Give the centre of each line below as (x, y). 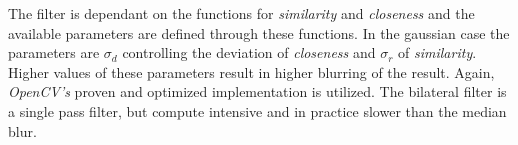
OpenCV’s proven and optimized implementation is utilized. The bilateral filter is (257, 91)
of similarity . (437, 52)
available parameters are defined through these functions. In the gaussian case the (259, 32)
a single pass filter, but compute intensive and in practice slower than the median (257, 110)
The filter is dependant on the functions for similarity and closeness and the (241, 13)
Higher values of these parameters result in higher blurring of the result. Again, (251, 71)
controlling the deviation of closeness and (249, 52)
